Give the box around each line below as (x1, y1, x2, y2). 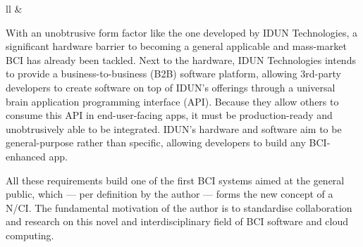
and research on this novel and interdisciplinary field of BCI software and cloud (6, 214, 349, 229)
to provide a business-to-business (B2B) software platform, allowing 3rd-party (6, 66, 341, 81)
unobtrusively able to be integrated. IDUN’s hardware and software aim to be (6, 121, 342, 136)
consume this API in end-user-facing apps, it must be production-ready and (6, 108, 333, 122)
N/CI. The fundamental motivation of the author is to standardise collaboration (6, 200, 352, 215)
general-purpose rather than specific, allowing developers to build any (6, 135, 306, 150)
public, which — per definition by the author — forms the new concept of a (6, 186, 333, 201)
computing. (6, 227, 54, 242)
